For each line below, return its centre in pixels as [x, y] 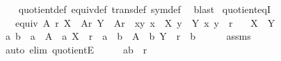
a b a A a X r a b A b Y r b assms [128, 36]
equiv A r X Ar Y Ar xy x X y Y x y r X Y [145, 22]
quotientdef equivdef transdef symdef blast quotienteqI [145, 9]
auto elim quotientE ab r [76, 49]
